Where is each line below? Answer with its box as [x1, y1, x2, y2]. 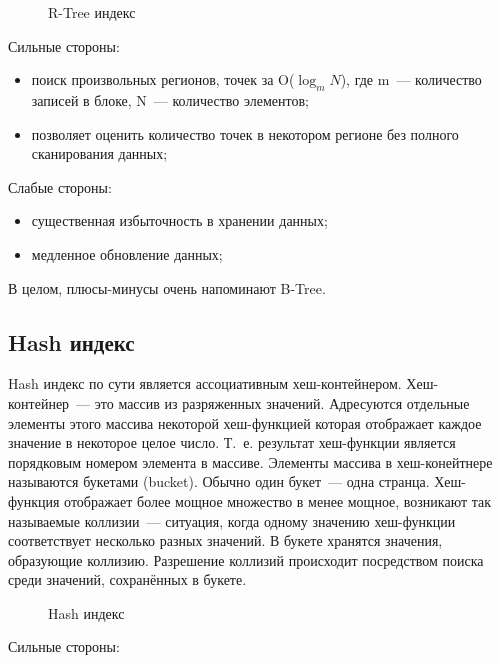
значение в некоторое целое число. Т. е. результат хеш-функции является [8, 432, 456, 453]
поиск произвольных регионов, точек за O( [31, 69, 295, 90]
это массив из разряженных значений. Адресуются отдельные [94, 392, 470, 413]
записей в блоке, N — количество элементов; [31, 89, 309, 110]
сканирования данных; [31, 143, 168, 164]
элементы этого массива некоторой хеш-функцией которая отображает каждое [8, 412, 482, 433]
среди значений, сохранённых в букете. [8, 569, 247, 590]
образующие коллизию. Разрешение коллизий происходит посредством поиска [8, 549, 484, 570]
